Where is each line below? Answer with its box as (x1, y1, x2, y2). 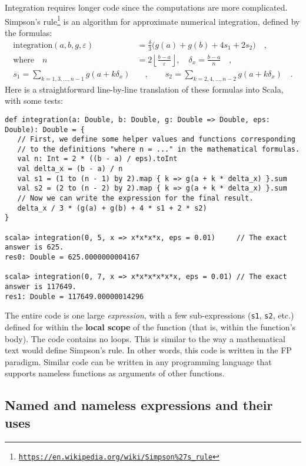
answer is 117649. (5, 283, 76, 291)
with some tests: (5, 94, 63, 107)
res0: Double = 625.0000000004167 (5, 253, 140, 262)
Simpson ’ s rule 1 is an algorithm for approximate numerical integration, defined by (5, 13, 300, 27)
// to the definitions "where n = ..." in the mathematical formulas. (17, 145, 300, 153)
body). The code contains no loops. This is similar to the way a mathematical (5, 332, 285, 344)
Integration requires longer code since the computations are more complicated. (5, 1, 288, 13)
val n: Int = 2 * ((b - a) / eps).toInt (17, 155, 178, 163)
